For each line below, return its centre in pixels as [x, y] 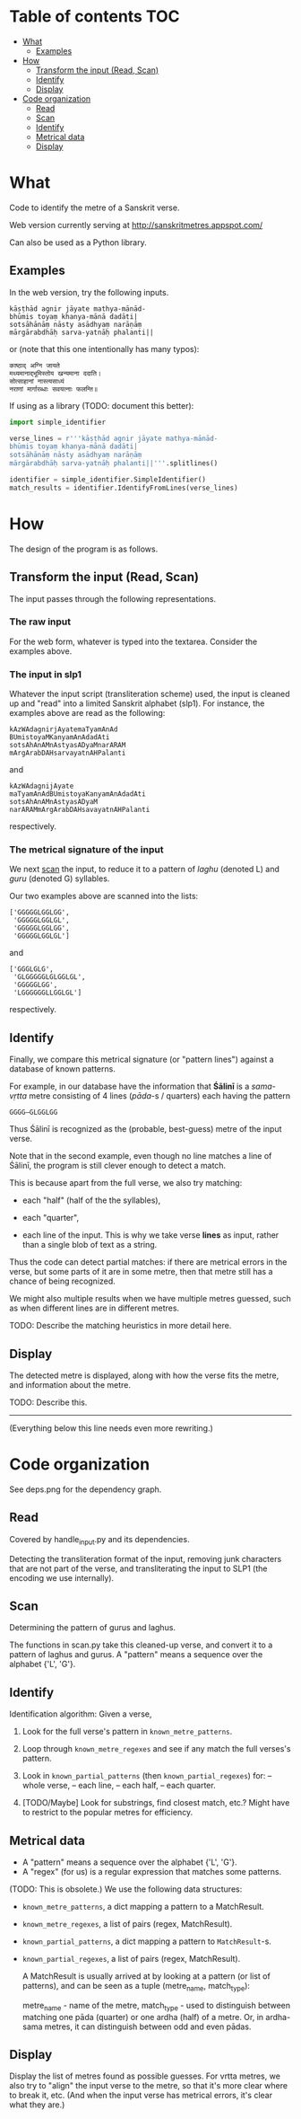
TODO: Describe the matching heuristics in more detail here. [120, 1326]
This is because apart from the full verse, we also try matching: [126, 1183]
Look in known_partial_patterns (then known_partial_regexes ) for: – [147, 1776]
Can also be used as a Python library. [78, 242]
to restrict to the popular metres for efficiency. [107, 1813]
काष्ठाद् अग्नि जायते [34, 366]
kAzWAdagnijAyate [42, 786]
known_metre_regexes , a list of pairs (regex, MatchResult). [127, 1924]
